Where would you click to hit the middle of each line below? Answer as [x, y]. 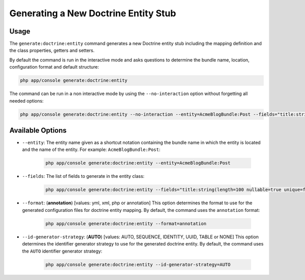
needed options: [26, 101]
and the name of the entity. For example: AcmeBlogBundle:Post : [91, 149]
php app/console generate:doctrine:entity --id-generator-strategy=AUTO [138, 265]
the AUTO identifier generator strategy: [62, 251]
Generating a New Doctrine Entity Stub [93, 13]
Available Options [38, 130]
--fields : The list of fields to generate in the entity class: [83, 176]
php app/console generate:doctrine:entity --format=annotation [126, 223]
